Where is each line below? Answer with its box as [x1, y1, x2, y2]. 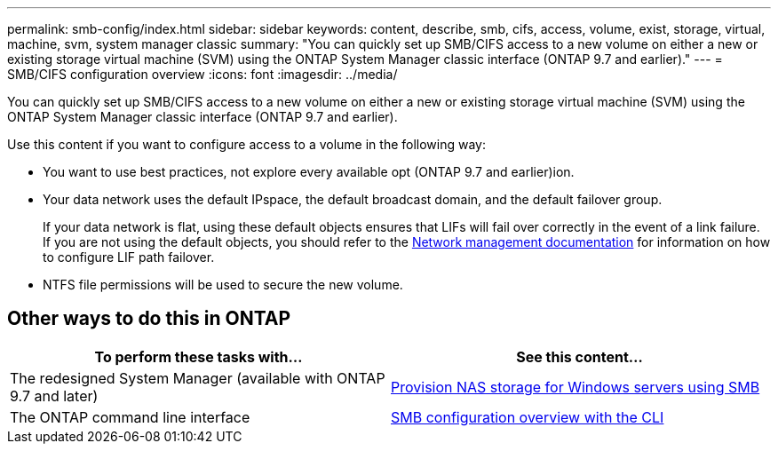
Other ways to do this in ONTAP [7, 307, 291, 330]
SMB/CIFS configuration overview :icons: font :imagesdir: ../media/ [7, 67, 398, 82]
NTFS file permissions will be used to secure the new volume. [43, 277, 403, 292]
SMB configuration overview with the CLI [391, 407, 664, 426]
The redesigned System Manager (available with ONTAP [10, 368, 385, 387]
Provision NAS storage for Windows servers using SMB [391, 377, 760, 396]
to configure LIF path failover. [43, 249, 215, 265]
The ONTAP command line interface [10, 407, 250, 426]
